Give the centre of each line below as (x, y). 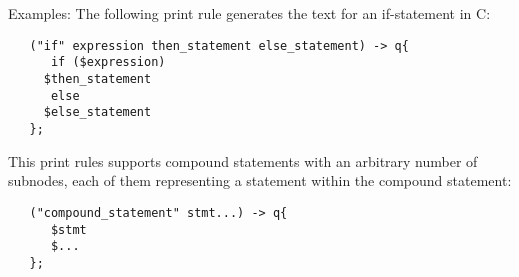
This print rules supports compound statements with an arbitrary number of (243, 160)
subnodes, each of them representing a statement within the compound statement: (260, 180)
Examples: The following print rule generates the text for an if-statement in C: (249, 13)
